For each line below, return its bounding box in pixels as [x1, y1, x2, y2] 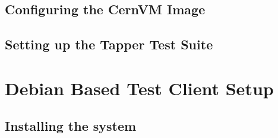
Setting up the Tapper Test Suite [5, 35, 213, 54]
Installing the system [5, 117, 137, 135]
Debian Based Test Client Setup [5, 76, 274, 100]
